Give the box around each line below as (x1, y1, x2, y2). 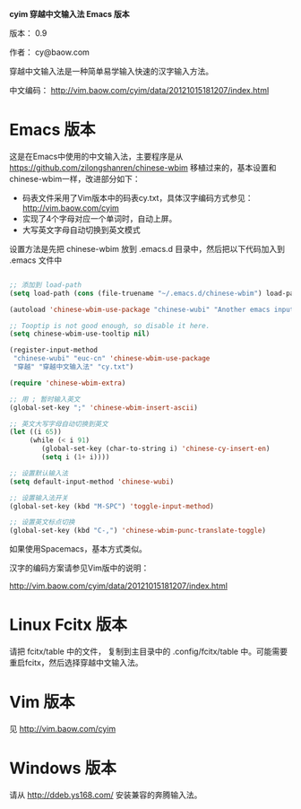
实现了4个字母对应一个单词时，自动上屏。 (21, 213, 177, 223)
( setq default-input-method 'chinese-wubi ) (9, 477, 175, 486)
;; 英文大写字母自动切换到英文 (9, 419, 109, 429)
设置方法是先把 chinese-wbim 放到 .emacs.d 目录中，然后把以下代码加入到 (9, 243, 285, 254)
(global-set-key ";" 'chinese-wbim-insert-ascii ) (9, 403, 199, 412)
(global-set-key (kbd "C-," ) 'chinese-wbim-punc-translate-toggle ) (9, 526, 267, 535)
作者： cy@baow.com (9, 47, 90, 57)
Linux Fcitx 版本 (9, 614, 127, 635)
